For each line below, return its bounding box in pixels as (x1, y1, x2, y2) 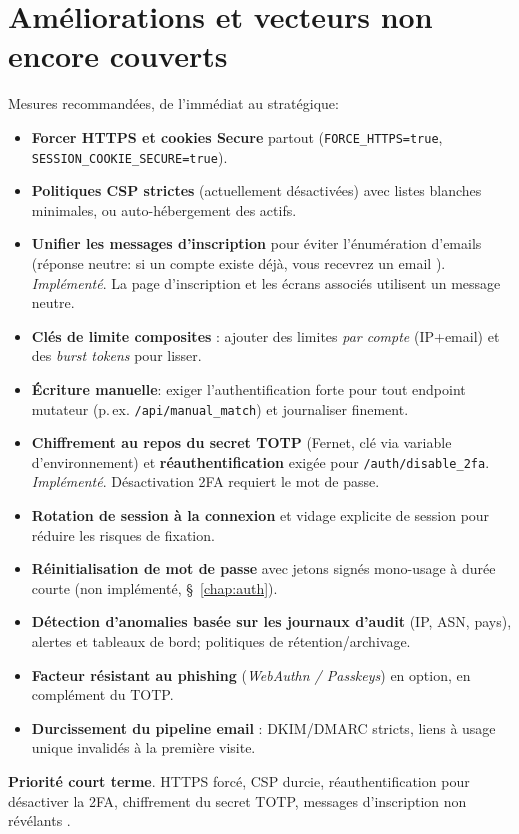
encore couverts (8, 35, 228, 76)
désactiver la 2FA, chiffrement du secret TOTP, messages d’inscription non (8, 790, 467, 811)
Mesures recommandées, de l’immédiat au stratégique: (8, 93, 339, 114)
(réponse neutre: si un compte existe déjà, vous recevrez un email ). (31, 253, 446, 273)
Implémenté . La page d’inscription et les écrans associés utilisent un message (31, 272, 501, 293)
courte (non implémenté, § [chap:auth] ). (31, 577, 278, 598)
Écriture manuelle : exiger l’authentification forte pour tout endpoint (31, 378, 466, 399)
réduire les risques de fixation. (31, 524, 215, 545)
